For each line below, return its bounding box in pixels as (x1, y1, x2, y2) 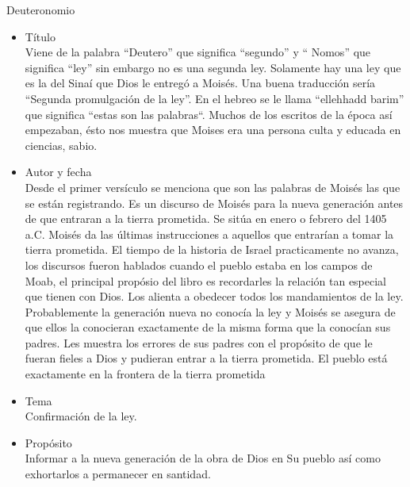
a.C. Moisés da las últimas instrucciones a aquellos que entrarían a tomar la (25, 225, 394, 242)
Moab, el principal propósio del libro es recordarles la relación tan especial (25, 272, 387, 289)
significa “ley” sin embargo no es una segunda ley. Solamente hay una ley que (25, 59, 401, 75)
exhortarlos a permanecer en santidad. (25, 466, 211, 482)
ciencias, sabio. (25, 136, 98, 153)
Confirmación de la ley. (25, 408, 137, 424)
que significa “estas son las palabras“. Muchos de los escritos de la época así (25, 105, 393, 122)
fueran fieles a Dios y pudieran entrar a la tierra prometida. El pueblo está (25, 350, 388, 366)
